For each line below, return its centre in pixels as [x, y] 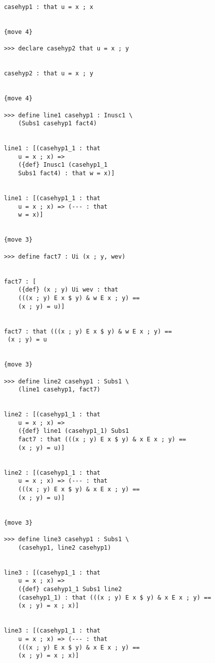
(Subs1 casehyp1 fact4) [58, 124]
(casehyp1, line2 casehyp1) [65, 547]
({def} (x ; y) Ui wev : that [68, 290]
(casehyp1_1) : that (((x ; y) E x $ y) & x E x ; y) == [115, 597]
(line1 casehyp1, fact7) [59, 390]
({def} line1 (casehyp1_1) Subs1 [74, 431]
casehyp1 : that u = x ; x [48, 7]
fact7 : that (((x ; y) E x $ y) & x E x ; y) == [102, 440]
